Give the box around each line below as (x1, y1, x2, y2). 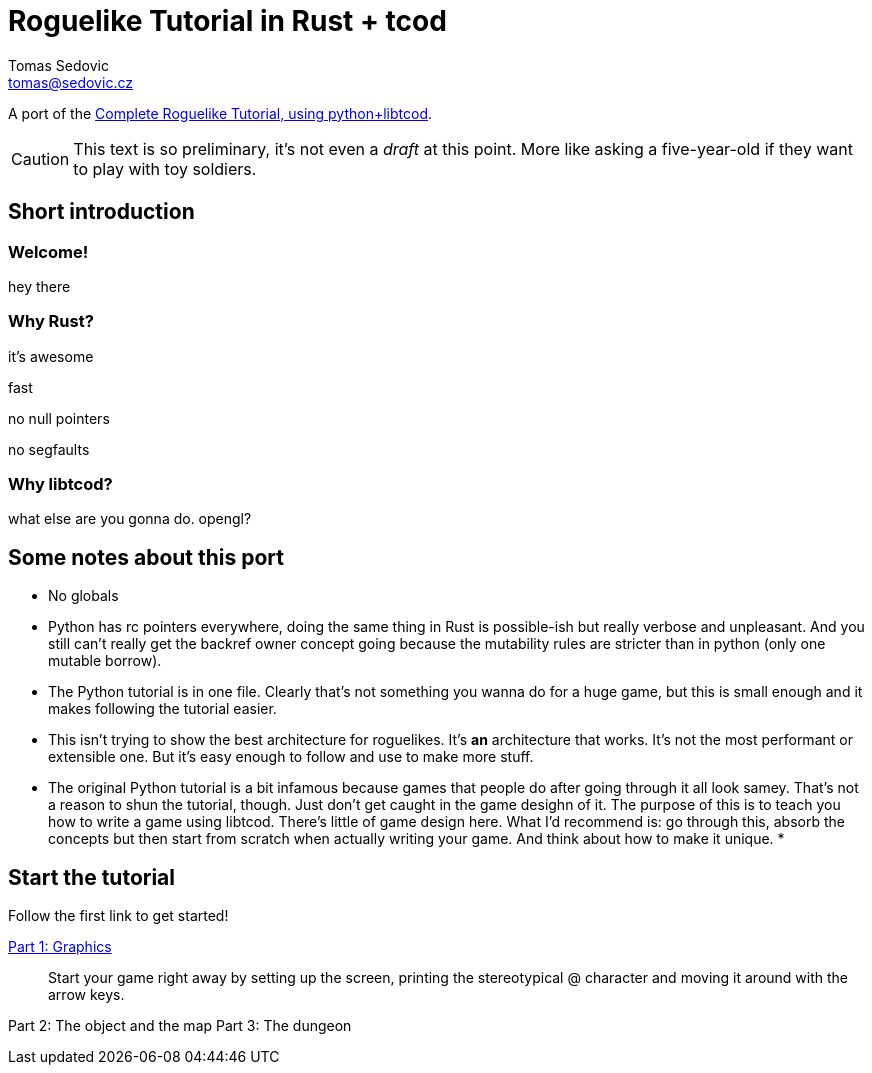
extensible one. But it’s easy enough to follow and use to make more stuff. (48, 748, 534, 766)
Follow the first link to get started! (8, 907, 229, 925)
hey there (8, 277, 71, 295)
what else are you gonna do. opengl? (8, 510, 252, 528)
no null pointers (8, 409, 110, 427)
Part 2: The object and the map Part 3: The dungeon (8, 1017, 352, 1035)
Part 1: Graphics (8, 938, 112, 956)
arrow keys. (48, 986, 125, 1004)
